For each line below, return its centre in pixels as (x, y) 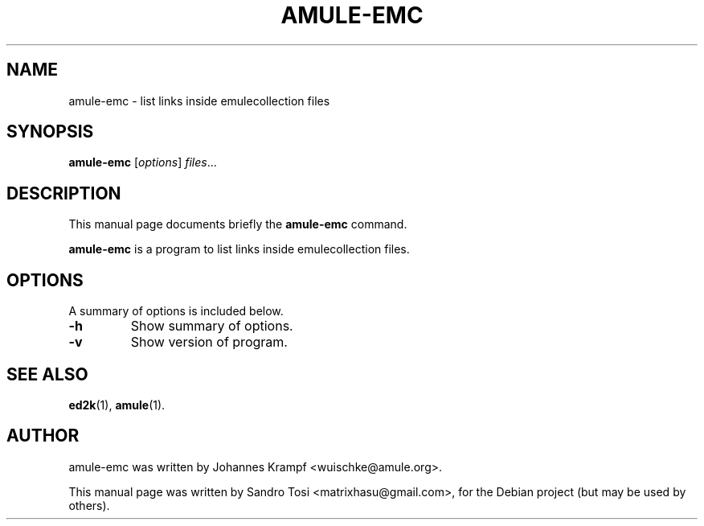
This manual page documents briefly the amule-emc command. (238, 224)
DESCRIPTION (64, 193)
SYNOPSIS (50, 132)
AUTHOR (43, 436)
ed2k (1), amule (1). (117, 405)
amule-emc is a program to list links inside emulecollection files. (239, 249)
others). (89, 505)
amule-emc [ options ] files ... (143, 162)
